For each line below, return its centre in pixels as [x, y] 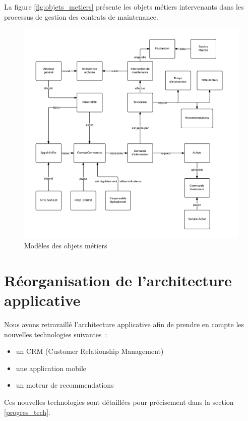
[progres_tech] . [27, 412]
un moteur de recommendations [65, 385]
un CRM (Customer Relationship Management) [90, 351]
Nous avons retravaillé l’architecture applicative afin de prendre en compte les [124, 324]
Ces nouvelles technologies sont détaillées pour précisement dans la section [119, 402]
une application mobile [51, 368]
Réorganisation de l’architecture [118, 280]
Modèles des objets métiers [66, 246]
